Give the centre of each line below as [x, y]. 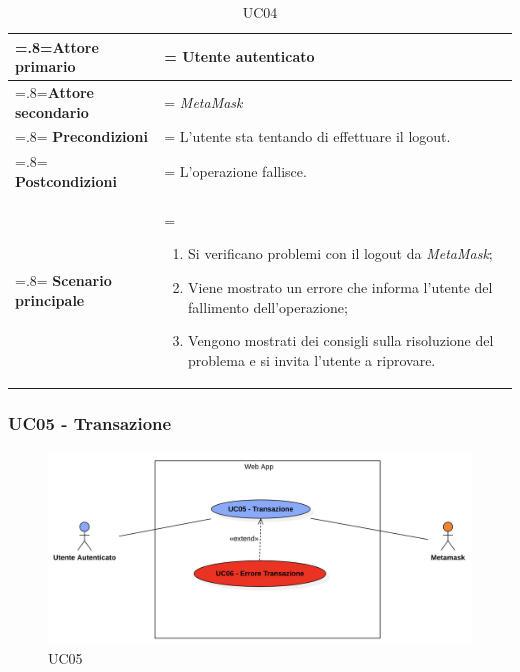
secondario [52, 111]
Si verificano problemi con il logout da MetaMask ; [340, 253]
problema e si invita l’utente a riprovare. [312, 359]
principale [50, 299]
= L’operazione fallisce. [235, 171]
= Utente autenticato [239, 56]
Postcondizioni [66, 180]
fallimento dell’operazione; [268, 306]
